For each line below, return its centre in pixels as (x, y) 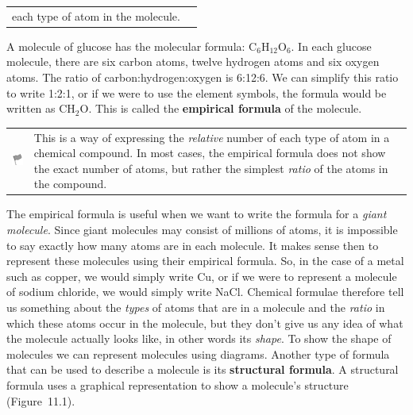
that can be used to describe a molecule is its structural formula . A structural (203, 369)
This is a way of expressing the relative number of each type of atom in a (212, 137)
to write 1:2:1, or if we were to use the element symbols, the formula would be (197, 92)
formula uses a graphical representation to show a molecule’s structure (178, 384)
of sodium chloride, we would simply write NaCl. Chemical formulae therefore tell (205, 292)
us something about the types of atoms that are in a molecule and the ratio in (196, 307)
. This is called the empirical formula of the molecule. (225, 108)
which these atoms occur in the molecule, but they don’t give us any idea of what (205, 323)
